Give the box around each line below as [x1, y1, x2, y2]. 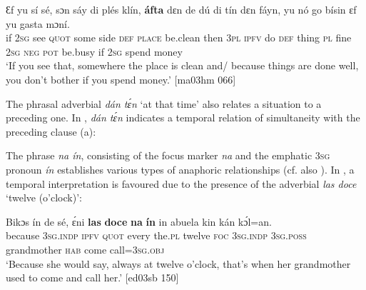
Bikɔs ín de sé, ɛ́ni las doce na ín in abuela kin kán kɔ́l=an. [6, 214, 272, 229]
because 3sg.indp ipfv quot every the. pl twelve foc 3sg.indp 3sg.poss [6, 228, 307, 243]
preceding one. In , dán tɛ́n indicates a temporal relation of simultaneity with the [6, 110, 360, 125]
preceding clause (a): [6, 124, 96, 139]
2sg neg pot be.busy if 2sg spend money [6, 44, 183, 59]
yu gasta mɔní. [6, 16, 70, 31]
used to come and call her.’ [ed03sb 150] [6, 270, 179, 285]
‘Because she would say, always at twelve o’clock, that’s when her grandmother [6, 256, 351, 271]
